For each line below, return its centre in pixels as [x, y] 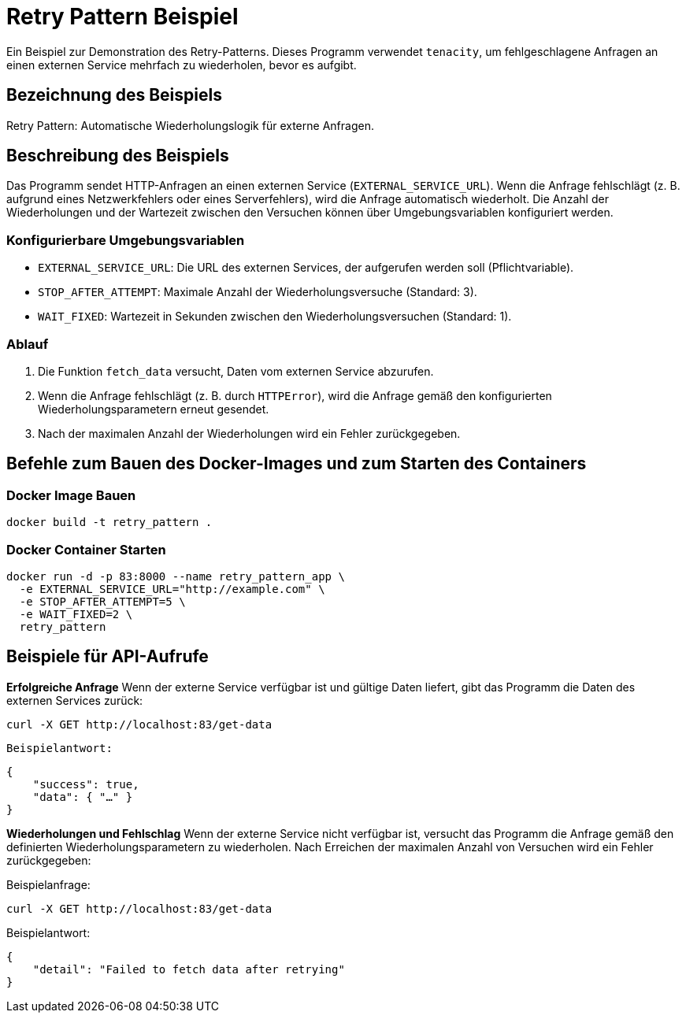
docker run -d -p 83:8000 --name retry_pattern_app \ [176, 576]
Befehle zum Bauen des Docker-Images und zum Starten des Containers [297, 464]
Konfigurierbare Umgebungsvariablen [126, 240]
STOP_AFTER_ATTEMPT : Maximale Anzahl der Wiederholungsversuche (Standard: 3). [258, 292]
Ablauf [28, 344]
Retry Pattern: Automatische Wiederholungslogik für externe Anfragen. [190, 125]
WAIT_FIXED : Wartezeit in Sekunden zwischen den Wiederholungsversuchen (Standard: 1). [275, 317]
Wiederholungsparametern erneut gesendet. [154, 409]
